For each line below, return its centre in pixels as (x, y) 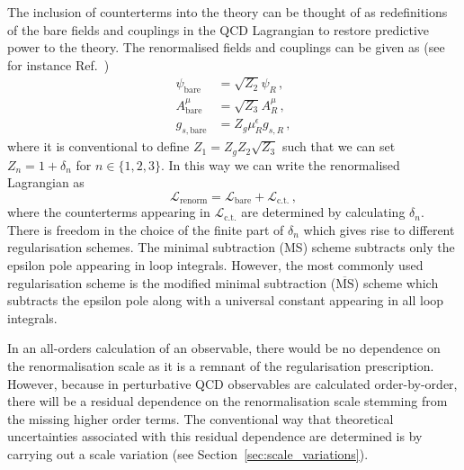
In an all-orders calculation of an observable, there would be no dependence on (224, 348)
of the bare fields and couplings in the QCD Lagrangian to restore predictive (219, 29)
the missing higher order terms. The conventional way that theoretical (201, 418)
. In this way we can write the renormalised (280, 164)
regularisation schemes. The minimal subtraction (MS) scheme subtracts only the (231, 247)
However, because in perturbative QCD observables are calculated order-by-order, (232, 383)
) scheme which (396, 282)
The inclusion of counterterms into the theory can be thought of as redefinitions (228, 12)
